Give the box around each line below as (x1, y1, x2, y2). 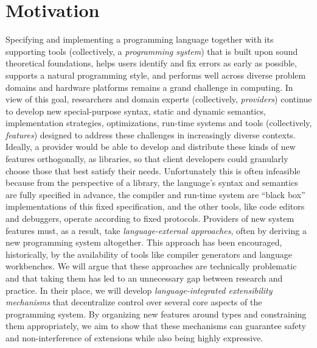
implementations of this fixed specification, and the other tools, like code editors (5, 200, 305, 213)
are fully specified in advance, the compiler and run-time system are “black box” (5, 188, 305, 201)
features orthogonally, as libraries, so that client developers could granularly (5, 152, 288, 165)
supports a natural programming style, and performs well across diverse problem (5, 68, 306, 81)
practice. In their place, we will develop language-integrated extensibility (5, 283, 273, 296)
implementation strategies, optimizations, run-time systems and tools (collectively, (5, 116, 312, 129)
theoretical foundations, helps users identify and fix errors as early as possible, (5, 57, 297, 69)
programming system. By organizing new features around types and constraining (5, 307, 307, 320)
